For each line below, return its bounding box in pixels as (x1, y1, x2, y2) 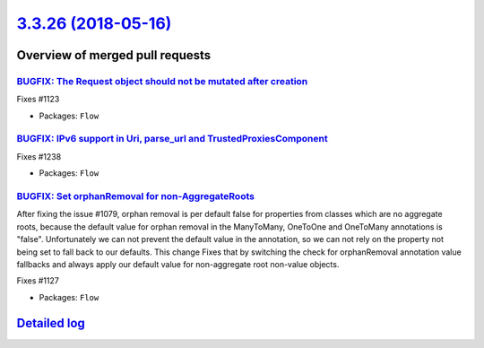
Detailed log (16, 315, 85, 331)
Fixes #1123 (16, 94, 60, 105)
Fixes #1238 (16, 151, 62, 161)
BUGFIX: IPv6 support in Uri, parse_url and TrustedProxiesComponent (16, 133, 328, 145)
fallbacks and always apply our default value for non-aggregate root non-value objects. (16, 258, 340, 269)
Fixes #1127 (16, 275, 60, 286)
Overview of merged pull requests (16, 48, 212, 63)
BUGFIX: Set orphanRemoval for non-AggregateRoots (16, 190, 255, 202)
